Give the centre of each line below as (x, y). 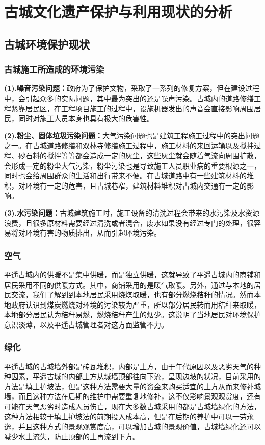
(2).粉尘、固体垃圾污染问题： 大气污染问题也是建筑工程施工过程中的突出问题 (132, 135)
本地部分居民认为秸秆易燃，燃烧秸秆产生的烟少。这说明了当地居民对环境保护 (132, 314)
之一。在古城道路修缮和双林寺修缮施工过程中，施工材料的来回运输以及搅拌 (129, 145)
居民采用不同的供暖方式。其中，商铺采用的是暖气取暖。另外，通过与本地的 (129, 284)
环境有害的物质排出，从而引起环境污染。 (93, 233)
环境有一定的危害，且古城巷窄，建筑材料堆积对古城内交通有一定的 (136, 185)
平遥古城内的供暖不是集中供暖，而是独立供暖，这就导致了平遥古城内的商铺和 (132, 274)
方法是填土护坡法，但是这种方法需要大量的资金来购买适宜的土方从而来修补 (129, 386)
